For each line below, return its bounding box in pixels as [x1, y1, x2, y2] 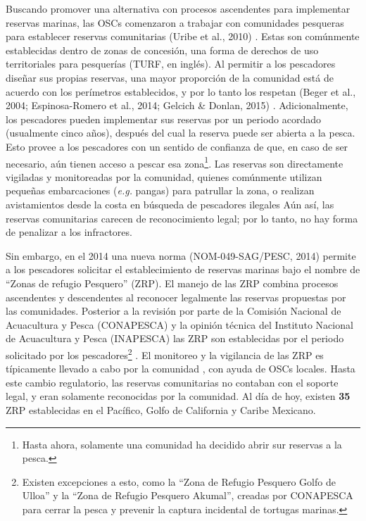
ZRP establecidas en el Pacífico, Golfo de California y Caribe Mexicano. [6, 402, 316, 417]
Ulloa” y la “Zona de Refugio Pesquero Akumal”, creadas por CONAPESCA [22, 488, 353, 503]
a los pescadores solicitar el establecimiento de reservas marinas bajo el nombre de [6, 262, 360, 277]
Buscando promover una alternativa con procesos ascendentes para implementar [6, 1, 351, 15]
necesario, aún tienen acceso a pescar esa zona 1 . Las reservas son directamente [6, 153, 343, 170]
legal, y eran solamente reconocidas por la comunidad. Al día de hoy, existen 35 [6, 389, 351, 403]
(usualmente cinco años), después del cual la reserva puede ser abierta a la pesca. [6, 125, 355, 140]
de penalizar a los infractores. [6, 225, 132, 239]
